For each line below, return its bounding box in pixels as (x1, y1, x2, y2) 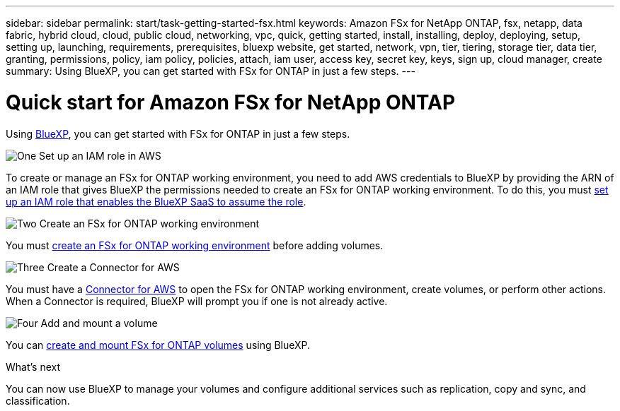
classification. (6, 394, 70, 407)
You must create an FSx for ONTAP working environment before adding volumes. (6, 239, 384, 251)
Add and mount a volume (40, 316, 158, 329)
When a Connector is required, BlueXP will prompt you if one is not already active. (6, 294, 388, 307)
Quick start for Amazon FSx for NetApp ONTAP (6, 90, 456, 114)
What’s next (6, 360, 61, 373)
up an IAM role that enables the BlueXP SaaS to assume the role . (6, 195, 306, 208)
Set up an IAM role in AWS (39, 149, 161, 162)
